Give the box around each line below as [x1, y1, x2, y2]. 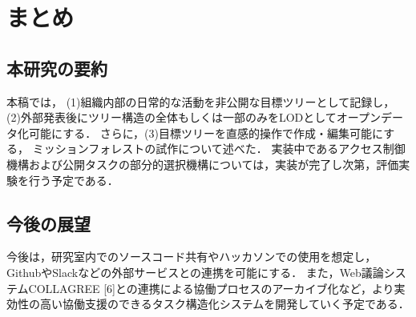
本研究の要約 [6, 55, 107, 80]
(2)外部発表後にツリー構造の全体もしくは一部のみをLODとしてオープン [6, 109, 381, 126]
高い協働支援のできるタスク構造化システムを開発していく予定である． [39, 295, 410, 312]
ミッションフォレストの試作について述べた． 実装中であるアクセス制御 [32, 140, 406, 157]
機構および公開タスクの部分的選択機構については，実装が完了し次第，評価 [6, 155, 399, 172]
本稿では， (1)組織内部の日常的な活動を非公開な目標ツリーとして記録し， [6, 93, 395, 110]
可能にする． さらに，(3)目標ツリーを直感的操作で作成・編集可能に [28, 124, 384, 141]
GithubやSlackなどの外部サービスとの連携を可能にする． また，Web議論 [6, 263, 384, 280]
